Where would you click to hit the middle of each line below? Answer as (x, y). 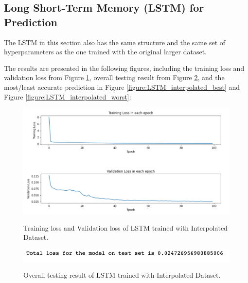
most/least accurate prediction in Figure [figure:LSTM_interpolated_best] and (122, 87)
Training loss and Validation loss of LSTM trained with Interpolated (125, 227)
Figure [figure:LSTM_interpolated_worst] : (68, 96)
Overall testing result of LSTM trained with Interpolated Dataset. (122, 275)
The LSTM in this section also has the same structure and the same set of (115, 42)
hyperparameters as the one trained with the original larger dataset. (106, 52)
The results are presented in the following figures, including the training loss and (124, 68)
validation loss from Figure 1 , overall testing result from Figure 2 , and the (114, 77)
